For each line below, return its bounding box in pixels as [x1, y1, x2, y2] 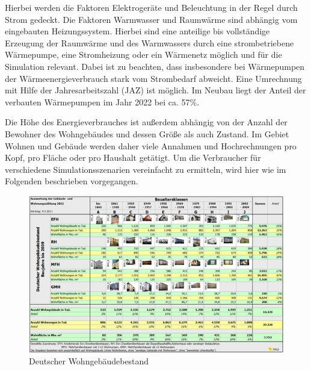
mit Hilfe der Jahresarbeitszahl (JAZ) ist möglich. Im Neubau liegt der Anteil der [5, 84, 306, 96]
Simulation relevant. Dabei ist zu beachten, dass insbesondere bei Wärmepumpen [5, 60, 305, 72]
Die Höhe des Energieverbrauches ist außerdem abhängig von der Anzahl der [5, 116, 288, 128]
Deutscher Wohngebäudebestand [29, 355, 149, 367]
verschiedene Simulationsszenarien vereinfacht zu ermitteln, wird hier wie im [5, 163, 286, 175]
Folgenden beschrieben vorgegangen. [5, 175, 138, 187]
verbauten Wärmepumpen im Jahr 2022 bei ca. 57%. [5, 95, 200, 108]
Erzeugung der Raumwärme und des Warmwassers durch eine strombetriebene [5, 36, 294, 49]
